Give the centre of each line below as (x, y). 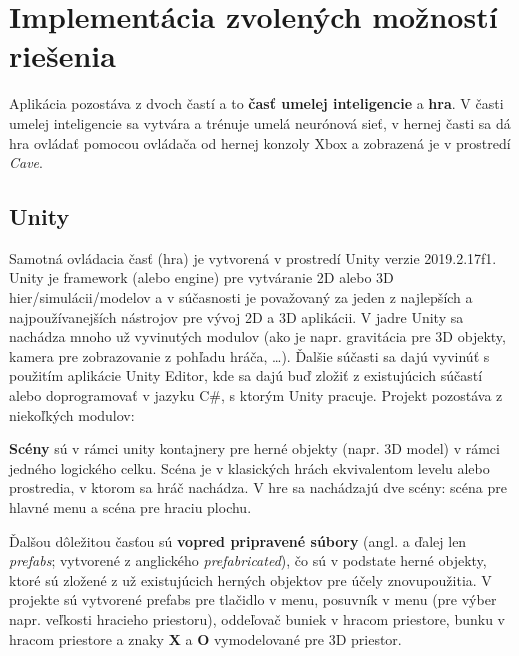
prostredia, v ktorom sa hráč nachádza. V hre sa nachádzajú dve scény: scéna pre (258, 487)
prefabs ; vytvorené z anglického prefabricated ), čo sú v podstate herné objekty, (248, 560)
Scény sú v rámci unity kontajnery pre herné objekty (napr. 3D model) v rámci (254, 448)
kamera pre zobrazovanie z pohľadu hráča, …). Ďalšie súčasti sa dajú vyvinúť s (249, 355)
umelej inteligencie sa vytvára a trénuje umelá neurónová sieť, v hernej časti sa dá (260, 122)
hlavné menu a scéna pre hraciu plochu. (130, 507)
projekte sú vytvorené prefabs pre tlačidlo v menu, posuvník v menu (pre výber (253, 599)
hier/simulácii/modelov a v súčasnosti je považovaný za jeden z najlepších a (241, 297)
